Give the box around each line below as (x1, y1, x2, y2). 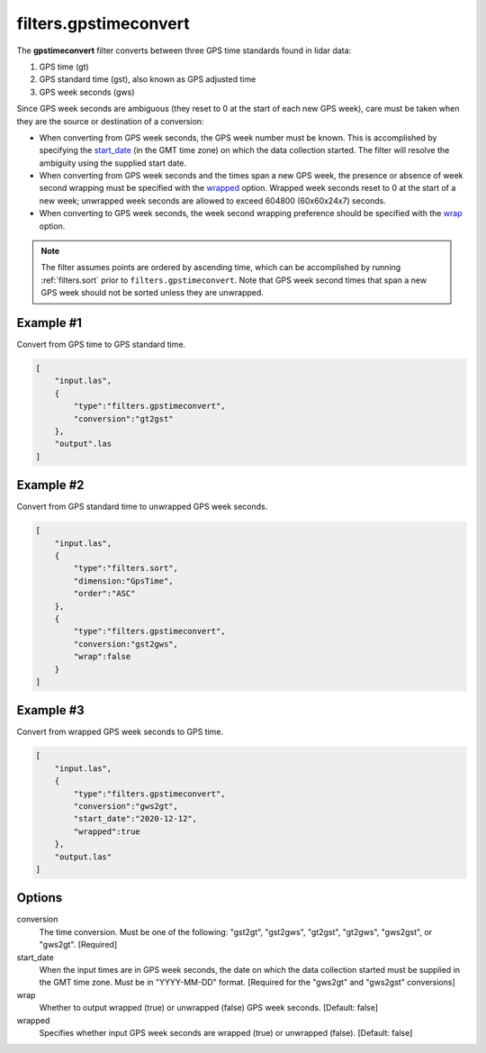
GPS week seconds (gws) (39, 86, 135, 97)
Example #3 (16, 703, 85, 718)
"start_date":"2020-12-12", (73, 813, 198, 824)
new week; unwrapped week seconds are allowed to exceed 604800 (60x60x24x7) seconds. (39, 195, 387, 206)
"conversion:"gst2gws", (73, 639, 179, 649)
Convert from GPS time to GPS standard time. (16, 339, 186, 350)
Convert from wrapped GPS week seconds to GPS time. (16, 726, 224, 738)
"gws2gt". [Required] (39, 940, 117, 950)
